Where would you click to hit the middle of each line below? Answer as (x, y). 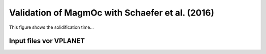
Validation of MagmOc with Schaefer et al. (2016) (112, 13)
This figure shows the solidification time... (51, 27)
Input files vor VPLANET (47, 41)
